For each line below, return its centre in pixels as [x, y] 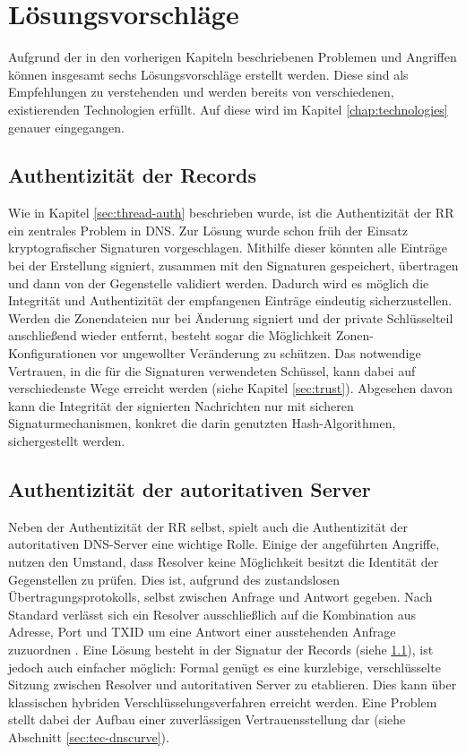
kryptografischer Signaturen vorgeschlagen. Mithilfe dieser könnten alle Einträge [228, 248]
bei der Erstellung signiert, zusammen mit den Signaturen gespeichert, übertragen [233, 265]
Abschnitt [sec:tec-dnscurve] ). [89, 736]
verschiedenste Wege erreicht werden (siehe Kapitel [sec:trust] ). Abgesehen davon [231, 388]
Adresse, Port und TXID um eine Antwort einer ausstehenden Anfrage [202, 632]
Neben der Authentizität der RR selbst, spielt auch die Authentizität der [208, 526]
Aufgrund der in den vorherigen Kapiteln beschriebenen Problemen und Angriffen [233, 57]
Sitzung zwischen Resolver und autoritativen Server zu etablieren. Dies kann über [233, 685]
